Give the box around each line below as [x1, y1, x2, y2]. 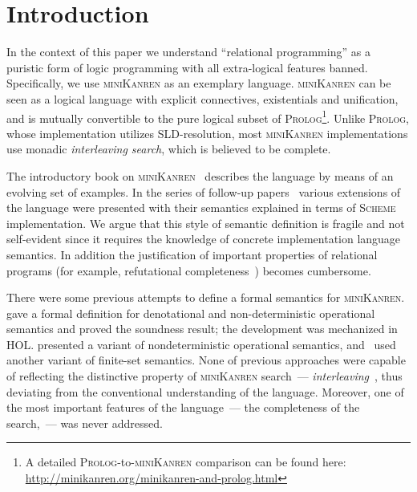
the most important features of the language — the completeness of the [6, 399, 360, 416]
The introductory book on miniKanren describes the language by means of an [6, 167, 394, 184]
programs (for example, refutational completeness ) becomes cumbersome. [6, 262, 371, 279]
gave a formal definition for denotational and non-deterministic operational [6, 304, 375, 321]
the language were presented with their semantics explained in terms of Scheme [6, 199, 396, 216]
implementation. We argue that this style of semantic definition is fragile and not [6, 214, 405, 231]
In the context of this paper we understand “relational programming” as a [6, 43, 370, 60]
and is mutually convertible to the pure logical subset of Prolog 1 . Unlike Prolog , [6, 107, 410, 126]
